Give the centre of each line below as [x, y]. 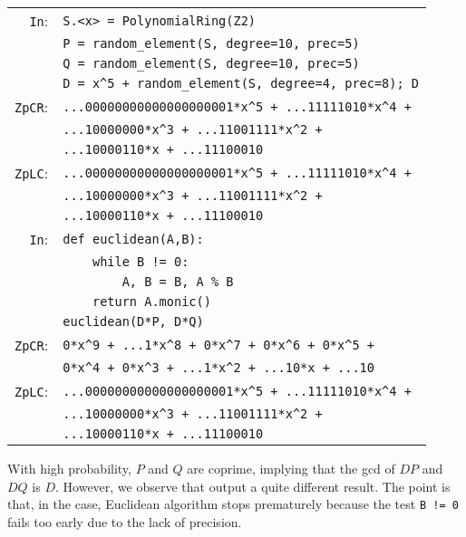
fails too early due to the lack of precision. [125, 521]
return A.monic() [151, 302]
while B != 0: [141, 262]
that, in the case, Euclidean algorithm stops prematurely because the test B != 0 [233, 504]
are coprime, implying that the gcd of [291, 468]
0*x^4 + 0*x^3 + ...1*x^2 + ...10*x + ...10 [218, 368]
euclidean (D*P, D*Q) [133, 321]
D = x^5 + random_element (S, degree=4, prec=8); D [241, 83]
